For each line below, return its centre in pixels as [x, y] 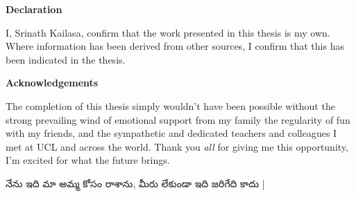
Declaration [34, 9]
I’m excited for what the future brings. [88, 160]
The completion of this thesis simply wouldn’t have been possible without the [170, 105]
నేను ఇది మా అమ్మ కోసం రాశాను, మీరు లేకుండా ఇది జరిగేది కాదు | [135, 183]
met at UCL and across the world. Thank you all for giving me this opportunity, [177, 146]
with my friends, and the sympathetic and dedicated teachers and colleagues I [171, 133]
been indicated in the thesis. [66, 59]
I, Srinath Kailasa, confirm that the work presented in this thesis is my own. [168, 32]
